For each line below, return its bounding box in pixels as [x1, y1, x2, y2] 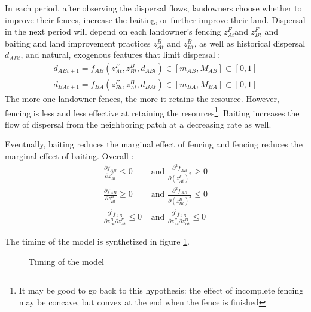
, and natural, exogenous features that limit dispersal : [20, 48, 221, 61]
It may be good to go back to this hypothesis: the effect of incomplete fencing [19, 284, 304, 296]
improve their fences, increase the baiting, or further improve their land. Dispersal [5, 13, 306, 26]
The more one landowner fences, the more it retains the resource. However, [5, 92, 279, 105]
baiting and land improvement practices [5, 36, 151, 49]
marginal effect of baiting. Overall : [5, 150, 134, 162]
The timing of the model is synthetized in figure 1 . [5, 235, 190, 248]
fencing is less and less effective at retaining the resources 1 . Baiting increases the [5, 104, 300, 119]
